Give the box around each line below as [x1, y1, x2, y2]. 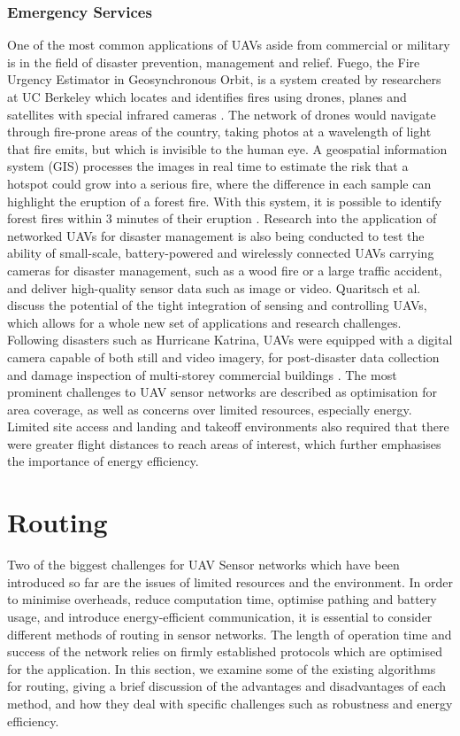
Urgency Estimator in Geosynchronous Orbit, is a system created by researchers [7, 70, 441, 89]
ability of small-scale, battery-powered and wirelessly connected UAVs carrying [7, 244, 434, 262]
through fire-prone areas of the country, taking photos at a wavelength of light [7, 122, 432, 141]
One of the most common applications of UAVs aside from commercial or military [7, 35, 450, 54]
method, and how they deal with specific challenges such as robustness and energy [7, 693, 453, 712]
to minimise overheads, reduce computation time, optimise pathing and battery [7, 590, 437, 608]
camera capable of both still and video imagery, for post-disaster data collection [7, 347, 440, 366]
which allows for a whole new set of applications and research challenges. [7, 313, 402, 331]
